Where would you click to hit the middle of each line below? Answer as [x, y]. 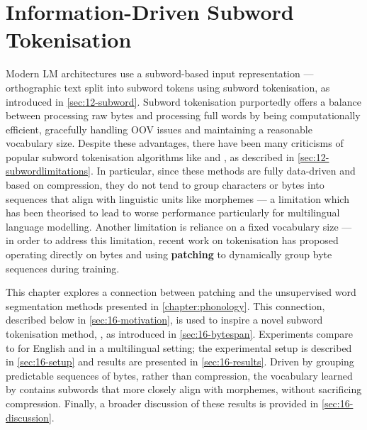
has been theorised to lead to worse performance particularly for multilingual [173, 213]
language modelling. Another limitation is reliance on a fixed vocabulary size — [179, 226]
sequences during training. [63, 268]
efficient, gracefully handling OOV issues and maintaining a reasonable [159, 129]
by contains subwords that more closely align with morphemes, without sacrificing [184, 389]
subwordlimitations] [48, 171]
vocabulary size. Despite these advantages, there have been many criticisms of [175, 143]
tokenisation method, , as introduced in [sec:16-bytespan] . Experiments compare [179, 333]
